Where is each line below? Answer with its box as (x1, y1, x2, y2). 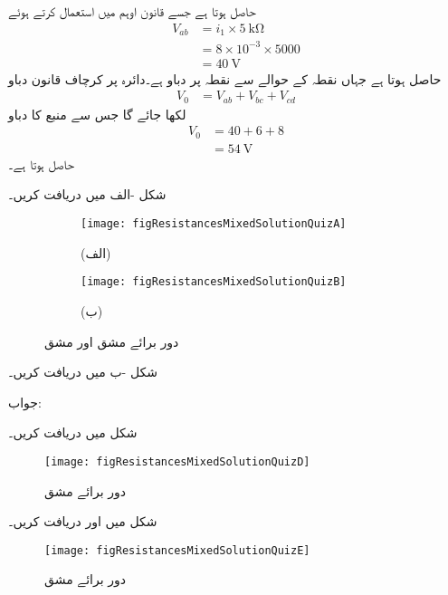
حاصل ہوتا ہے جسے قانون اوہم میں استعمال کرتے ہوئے (8, 2, 256, 20)
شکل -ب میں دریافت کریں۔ (8, 362, 158, 381)
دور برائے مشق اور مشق (44, 331, 179, 350)
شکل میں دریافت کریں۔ (8, 423, 138, 442)
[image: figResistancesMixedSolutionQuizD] (44, 455, 310, 468)
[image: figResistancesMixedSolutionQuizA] (81, 217, 347, 231)
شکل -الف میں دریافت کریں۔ (8, 185, 167, 204)
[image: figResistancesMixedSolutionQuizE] (44, 543, 310, 557)
